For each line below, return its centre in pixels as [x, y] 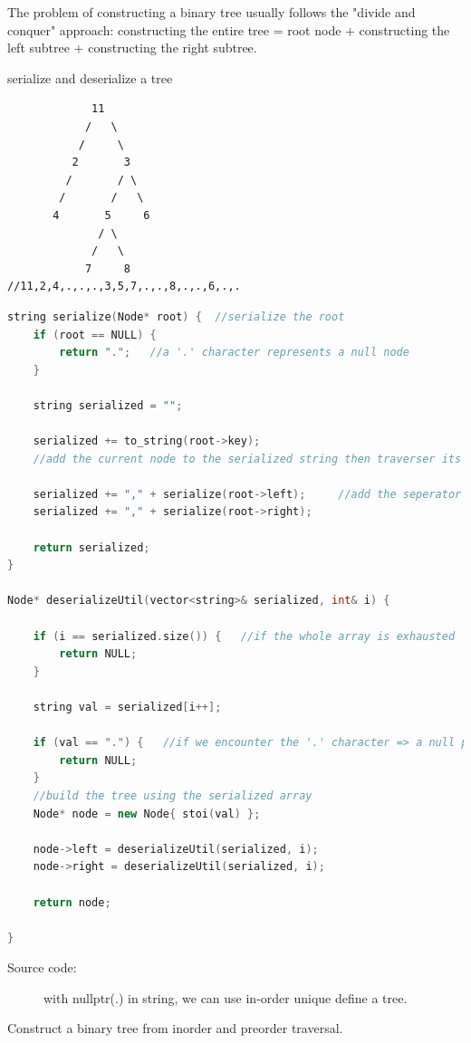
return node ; [72, 902]
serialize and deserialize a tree [90, 77]
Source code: [42, 967]
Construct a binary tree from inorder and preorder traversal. [175, 1028]
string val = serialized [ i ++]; [127, 707]
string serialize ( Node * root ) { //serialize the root [176, 316]
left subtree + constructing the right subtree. [132, 48]
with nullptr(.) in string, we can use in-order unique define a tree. [226, 997]
